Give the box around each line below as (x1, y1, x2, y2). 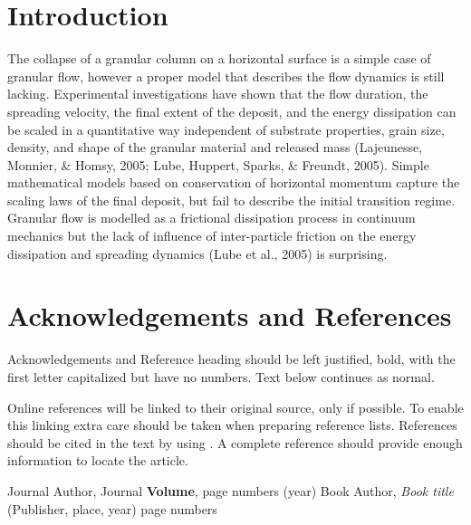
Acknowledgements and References (7, 297, 452, 334)
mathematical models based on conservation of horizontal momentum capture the (7, 173, 460, 192)
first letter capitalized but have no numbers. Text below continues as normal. (7, 367, 435, 386)
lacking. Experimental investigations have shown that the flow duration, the (7, 84, 428, 103)
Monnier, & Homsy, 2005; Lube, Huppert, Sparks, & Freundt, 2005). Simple (7, 155, 429, 174)
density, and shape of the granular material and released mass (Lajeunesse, (7, 138, 423, 157)
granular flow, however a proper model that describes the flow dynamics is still (7, 66, 445, 85)
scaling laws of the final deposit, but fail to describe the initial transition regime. (7, 190, 456, 209)
